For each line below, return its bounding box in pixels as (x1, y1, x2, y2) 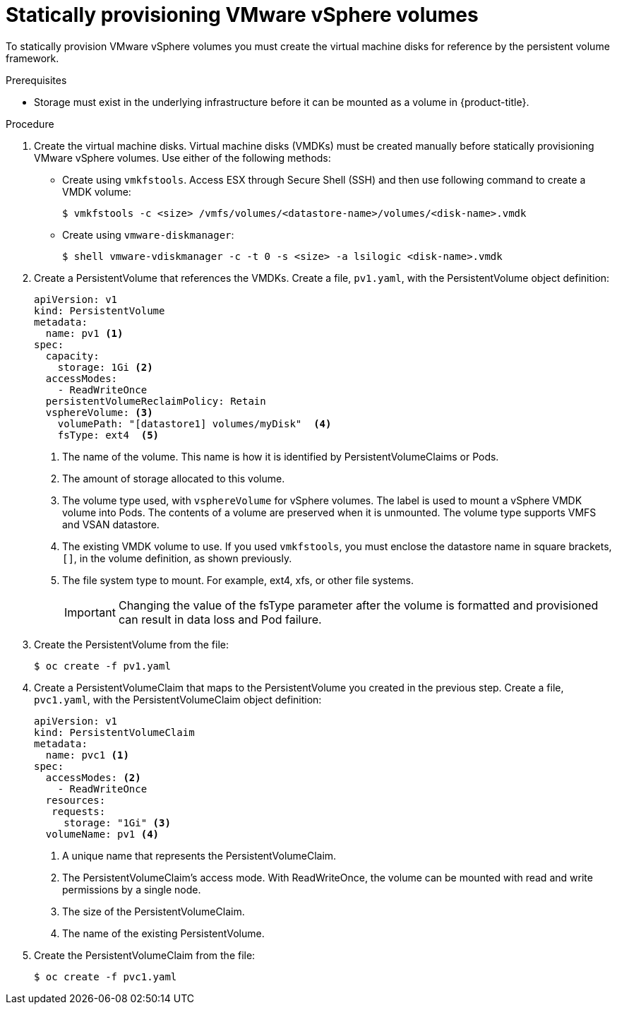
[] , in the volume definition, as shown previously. (62, 552, 292, 564)
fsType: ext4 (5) (57, 429, 160, 441)
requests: (52, 805, 106, 817)
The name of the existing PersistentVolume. (62, 927, 265, 939)
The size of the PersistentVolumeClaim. (62, 905, 245, 917)
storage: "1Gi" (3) (64, 816, 171, 828)
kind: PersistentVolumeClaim (34, 726, 195, 738)
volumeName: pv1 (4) (45, 828, 160, 840)
